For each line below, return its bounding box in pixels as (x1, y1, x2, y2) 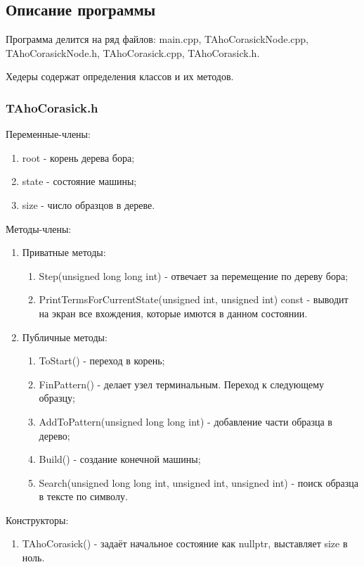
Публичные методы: (22, 329, 108, 344)
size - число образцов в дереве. (22, 197, 155, 212)
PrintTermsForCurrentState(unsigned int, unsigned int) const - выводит (39, 292, 349, 307)
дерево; (39, 428, 70, 442)
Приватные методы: (22, 245, 106, 260)
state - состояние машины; (22, 174, 137, 189)
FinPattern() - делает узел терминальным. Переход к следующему (39, 376, 325, 391)
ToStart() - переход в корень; (39, 353, 165, 368)
